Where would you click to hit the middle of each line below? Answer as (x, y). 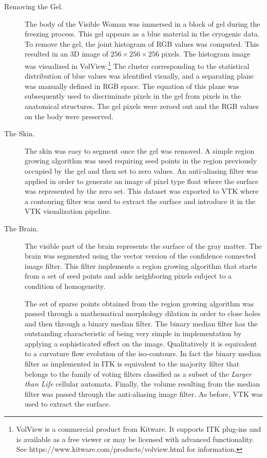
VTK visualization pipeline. (68, 211)
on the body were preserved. (69, 116)
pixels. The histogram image (206, 54)
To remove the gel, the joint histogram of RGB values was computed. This (142, 43)
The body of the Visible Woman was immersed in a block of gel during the (142, 23)
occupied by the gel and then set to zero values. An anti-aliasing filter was (141, 170)
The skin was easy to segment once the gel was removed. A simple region (140, 150)
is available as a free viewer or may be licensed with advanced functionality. (135, 439)
